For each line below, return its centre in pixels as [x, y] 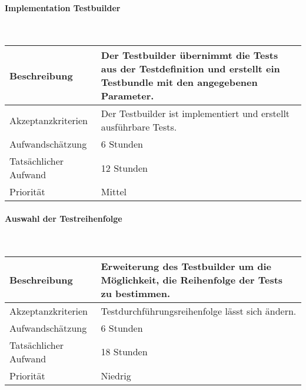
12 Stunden [124, 168]
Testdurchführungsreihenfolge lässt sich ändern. [199, 311]
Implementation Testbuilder [63, 7]
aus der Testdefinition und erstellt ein [190, 69]
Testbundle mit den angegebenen [179, 82]
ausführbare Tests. [139, 127]
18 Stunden [124, 352]
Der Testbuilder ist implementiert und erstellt [195, 114]
